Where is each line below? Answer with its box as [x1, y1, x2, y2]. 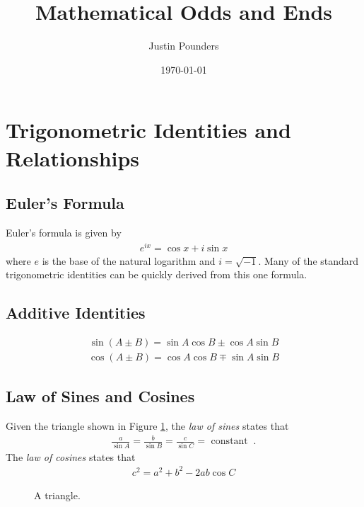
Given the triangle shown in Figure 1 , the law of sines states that [6, 418, 289, 433]
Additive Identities [6, 302, 146, 324]
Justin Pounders [148, 38, 219, 53]
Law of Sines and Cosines [6, 385, 195, 407]
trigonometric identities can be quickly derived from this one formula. [6, 267, 307, 282]
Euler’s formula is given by [6, 224, 122, 239]
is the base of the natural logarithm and [42, 253, 216, 268]
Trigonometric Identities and [6, 115, 291, 144]
